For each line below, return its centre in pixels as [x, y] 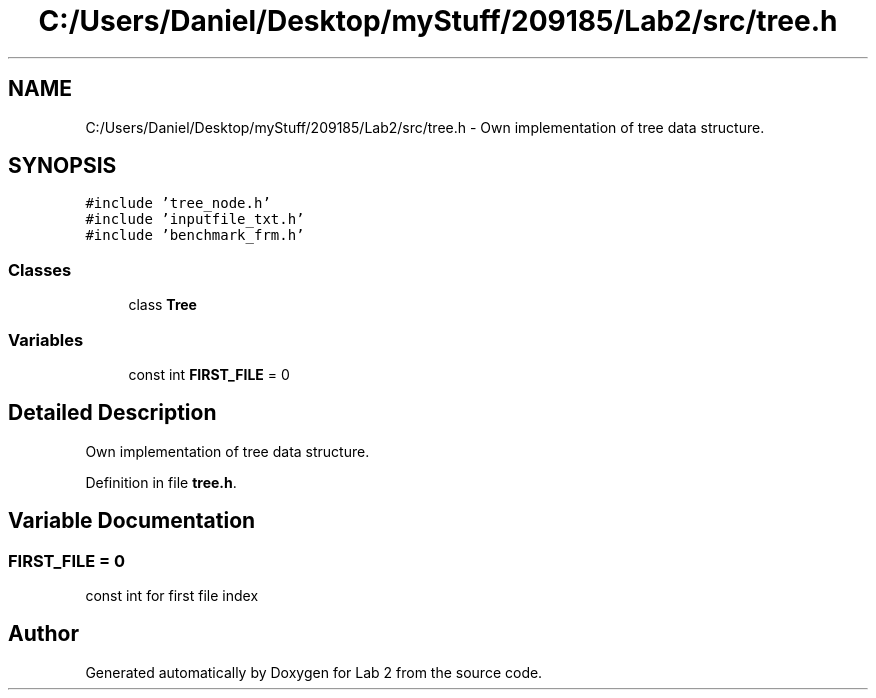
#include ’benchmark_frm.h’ [195, 235]
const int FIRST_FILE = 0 [209, 374]
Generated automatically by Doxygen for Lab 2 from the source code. [314, 672]
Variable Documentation [132, 521]
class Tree [162, 305]
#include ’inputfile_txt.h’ [195, 219]
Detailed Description [112, 413]
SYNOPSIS [62, 166]
